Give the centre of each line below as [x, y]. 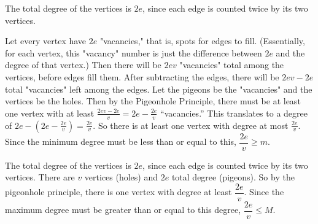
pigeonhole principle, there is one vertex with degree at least [118, 192]
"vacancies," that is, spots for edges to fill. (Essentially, [202, 41]
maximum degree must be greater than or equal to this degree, [123, 210]
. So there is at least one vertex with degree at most [191, 125]
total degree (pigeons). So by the [233, 177]
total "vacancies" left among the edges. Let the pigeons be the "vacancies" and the [159, 89]
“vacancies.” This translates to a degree [234, 113]
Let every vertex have [46, 41]
